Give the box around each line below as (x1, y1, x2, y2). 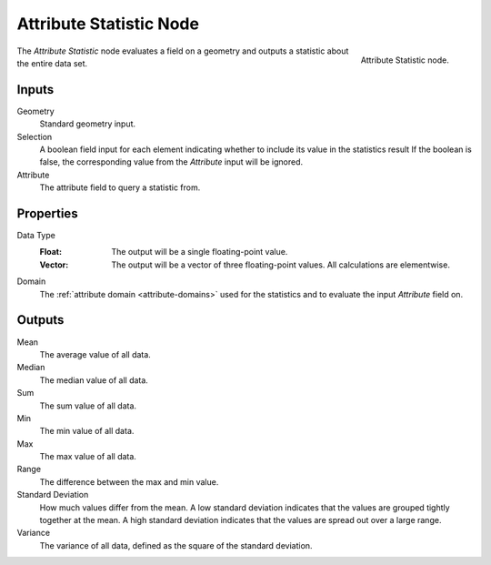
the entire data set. (16, 57, 88, 68)
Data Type (16, 230, 56, 241)
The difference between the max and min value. (39, 476, 219, 487)
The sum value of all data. (39, 400, 136, 411)
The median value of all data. (39, 374, 149, 386)
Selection (16, 131, 53, 142)
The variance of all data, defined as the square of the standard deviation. (39, 540, 313, 550)
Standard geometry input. (39, 118, 136, 129)
